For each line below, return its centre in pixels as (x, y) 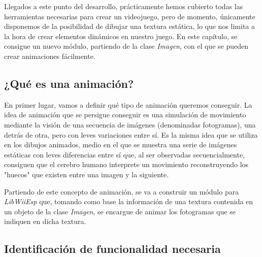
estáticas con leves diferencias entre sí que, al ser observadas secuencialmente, (125, 154)
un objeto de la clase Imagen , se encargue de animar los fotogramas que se (120, 211)
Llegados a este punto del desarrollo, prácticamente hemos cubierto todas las (124, 6)
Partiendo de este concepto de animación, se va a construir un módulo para (122, 191)
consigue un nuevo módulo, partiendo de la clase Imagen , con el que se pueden (126, 46)
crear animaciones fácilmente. (50, 56)
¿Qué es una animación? (69, 83)
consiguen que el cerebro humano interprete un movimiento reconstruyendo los (126, 164)
